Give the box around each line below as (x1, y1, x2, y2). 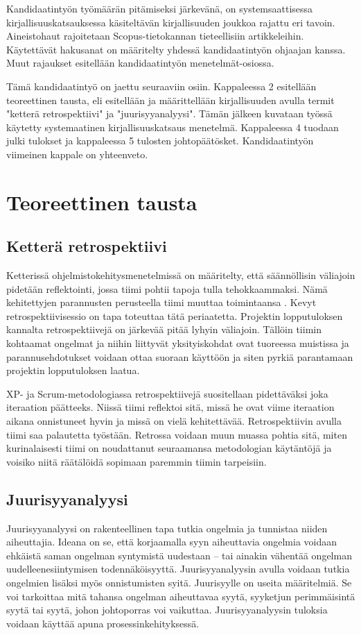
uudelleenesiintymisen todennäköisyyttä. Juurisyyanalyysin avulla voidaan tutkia (6, 561, 350, 576)
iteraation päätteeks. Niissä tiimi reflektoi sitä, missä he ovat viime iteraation (6, 400, 335, 414)
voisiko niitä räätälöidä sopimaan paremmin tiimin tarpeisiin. (6, 454, 267, 468)
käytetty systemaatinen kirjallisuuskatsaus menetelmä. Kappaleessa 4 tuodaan (6, 119, 339, 134)
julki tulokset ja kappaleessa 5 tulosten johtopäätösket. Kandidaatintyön (6, 133, 314, 148)
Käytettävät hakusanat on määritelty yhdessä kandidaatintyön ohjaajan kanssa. (6, 42, 346, 56)
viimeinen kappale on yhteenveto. (6, 146, 148, 161)
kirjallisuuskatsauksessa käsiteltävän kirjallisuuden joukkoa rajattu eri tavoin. (6, 15, 335, 29)
